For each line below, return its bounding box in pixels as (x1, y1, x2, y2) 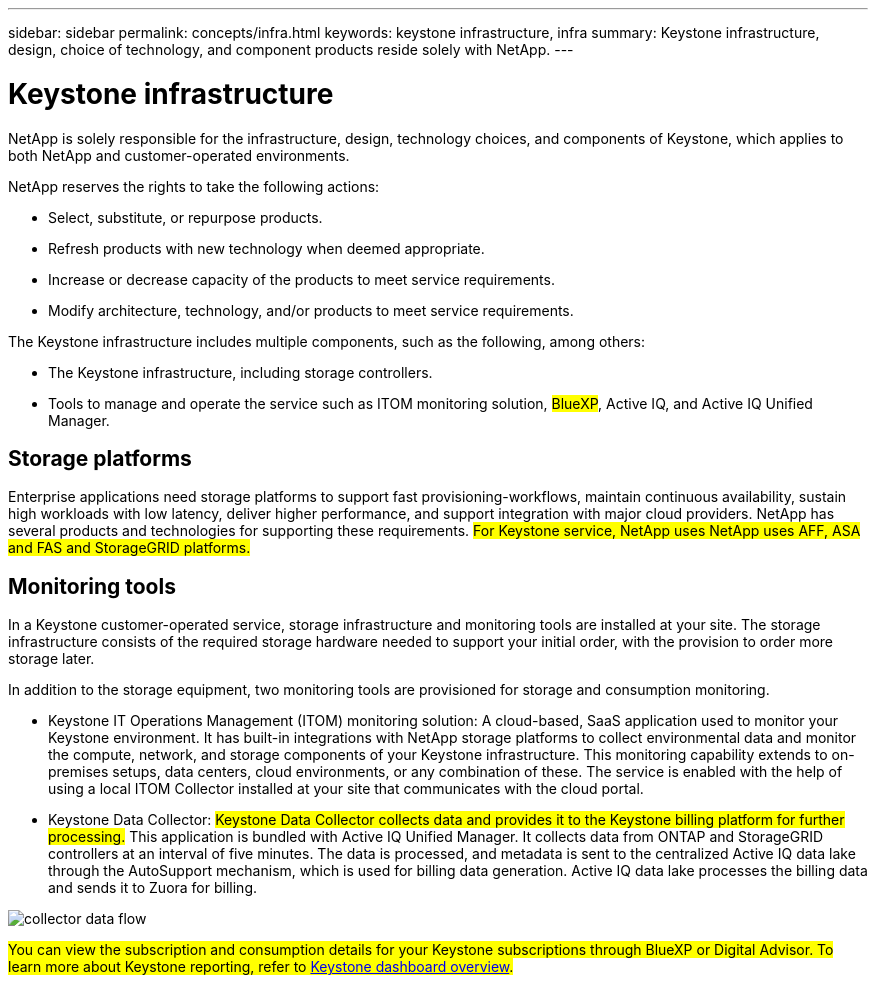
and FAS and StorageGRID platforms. (8, 539, 251, 557)
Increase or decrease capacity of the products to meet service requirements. (48, 270, 555, 288)
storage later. (8, 650, 95, 668)
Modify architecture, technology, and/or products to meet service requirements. (48, 301, 574, 319)
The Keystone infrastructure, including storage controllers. (48, 363, 433, 381)
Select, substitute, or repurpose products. (48, 208, 323, 226)
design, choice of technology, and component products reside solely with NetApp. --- (8, 41, 574, 58)
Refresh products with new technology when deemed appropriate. (48, 239, 485, 257)
